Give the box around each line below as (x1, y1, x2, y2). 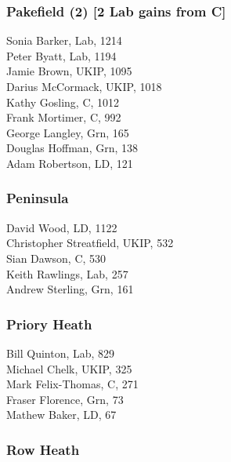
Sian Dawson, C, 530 (6, 249, 106, 266)
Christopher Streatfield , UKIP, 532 (6, 235, 174, 251)
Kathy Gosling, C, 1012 (6, 93, 120, 110)
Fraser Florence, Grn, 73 (6, 391, 124, 407)
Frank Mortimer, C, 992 (6, 109, 121, 126)
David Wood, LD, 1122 (6, 219, 117, 235)
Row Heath (6, 439, 80, 459)
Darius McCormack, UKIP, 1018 (6, 78, 162, 94)
